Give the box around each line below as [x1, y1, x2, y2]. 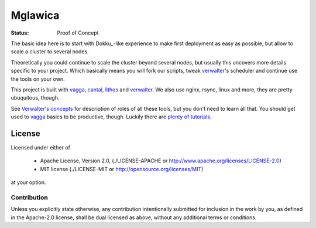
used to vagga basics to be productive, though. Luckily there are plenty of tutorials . [11, 113, 212, 120]
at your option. [11, 179, 46, 186]
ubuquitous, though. [11, 94, 60, 101]
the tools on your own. [11, 75, 65, 82]
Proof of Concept [57, 29, 99, 36]
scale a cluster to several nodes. [11, 48, 89, 55]
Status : [11, 29, 29, 36]
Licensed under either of [11, 144, 70, 151]
